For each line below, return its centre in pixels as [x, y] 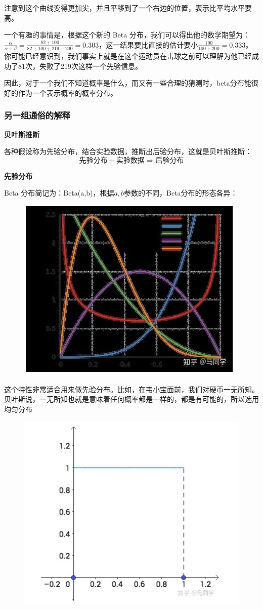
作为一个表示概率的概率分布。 [68, 92]
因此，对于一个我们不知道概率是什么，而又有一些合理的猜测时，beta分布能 [128, 83]
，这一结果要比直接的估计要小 [148, 44]
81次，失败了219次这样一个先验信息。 [80, 66]
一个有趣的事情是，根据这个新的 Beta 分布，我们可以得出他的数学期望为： [127, 35]
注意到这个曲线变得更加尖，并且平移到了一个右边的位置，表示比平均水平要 [128, 8]
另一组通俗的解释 [37, 115]
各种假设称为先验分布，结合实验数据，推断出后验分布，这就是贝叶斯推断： [128, 151]
